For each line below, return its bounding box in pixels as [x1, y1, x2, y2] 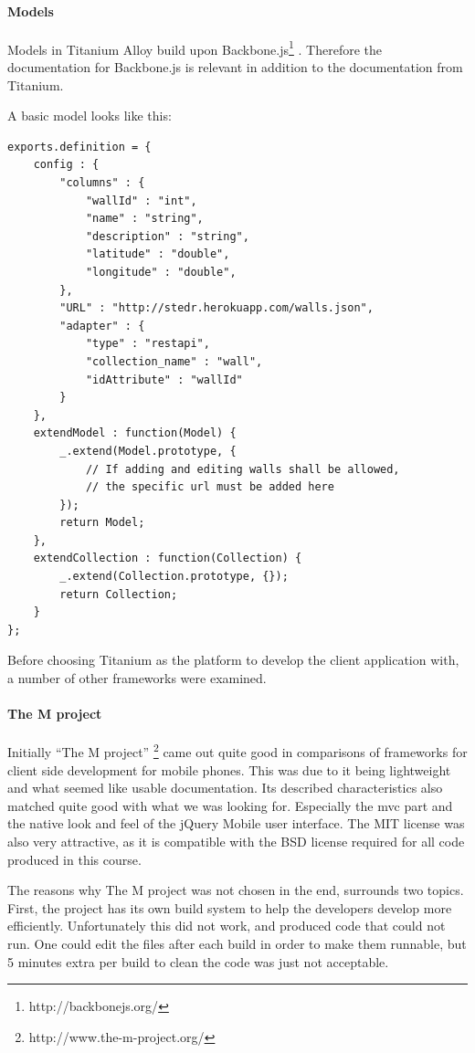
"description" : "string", [85, 229, 249, 243]
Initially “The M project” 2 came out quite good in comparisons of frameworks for [7, 740, 468, 762]
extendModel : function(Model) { [33, 426, 237, 440]
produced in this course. [7, 849, 142, 869]
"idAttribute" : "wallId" [85, 373, 243, 386]
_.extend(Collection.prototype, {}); [59, 570, 289, 584]
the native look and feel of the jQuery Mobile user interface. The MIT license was [7, 814, 465, 833]
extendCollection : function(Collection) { [33, 552, 302, 565]
